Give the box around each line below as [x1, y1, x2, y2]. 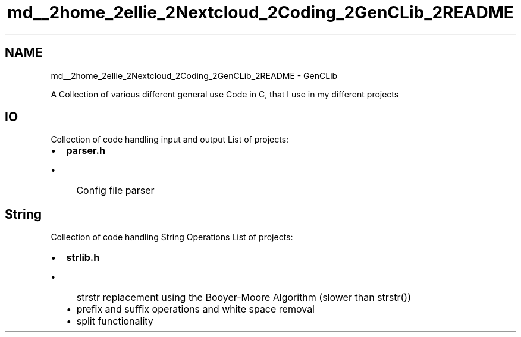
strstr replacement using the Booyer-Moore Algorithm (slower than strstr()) [76, 291, 411, 304]
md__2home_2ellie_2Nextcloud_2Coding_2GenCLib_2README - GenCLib [51, 70, 338, 81]
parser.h [66, 144, 105, 157]
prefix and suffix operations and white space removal [76, 303, 315, 316]
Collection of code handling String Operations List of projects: [51, 232, 293, 242]
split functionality [76, 315, 153, 327]
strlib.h [66, 251, 100, 264]
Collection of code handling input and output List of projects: [51, 134, 289, 145]
